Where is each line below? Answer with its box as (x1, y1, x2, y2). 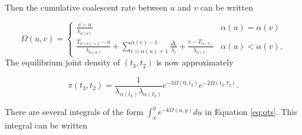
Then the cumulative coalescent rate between (5, 1, 168, 13)
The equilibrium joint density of (5, 56, 120, 68)
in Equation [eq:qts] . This (205, 105, 297, 117)
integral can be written (5, 118, 88, 131)
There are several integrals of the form (5, 105, 143, 117)
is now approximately (156, 56, 234, 68)
